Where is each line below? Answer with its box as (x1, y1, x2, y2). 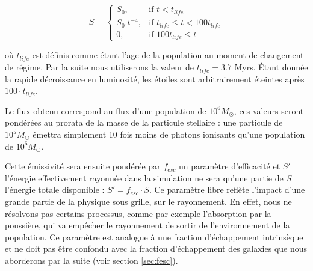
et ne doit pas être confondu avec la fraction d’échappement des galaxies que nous (5, 242, 308, 255)
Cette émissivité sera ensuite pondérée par (5, 160, 161, 172)
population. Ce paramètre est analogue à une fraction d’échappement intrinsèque (5, 230, 303, 243)
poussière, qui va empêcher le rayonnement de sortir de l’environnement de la (5, 219, 290, 231)
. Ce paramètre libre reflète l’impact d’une (149, 183, 305, 196)
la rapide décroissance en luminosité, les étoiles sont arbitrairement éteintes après (5, 72, 305, 85)
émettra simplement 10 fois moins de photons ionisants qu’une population (33, 128, 305, 141)
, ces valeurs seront (234, 104, 304, 117)
